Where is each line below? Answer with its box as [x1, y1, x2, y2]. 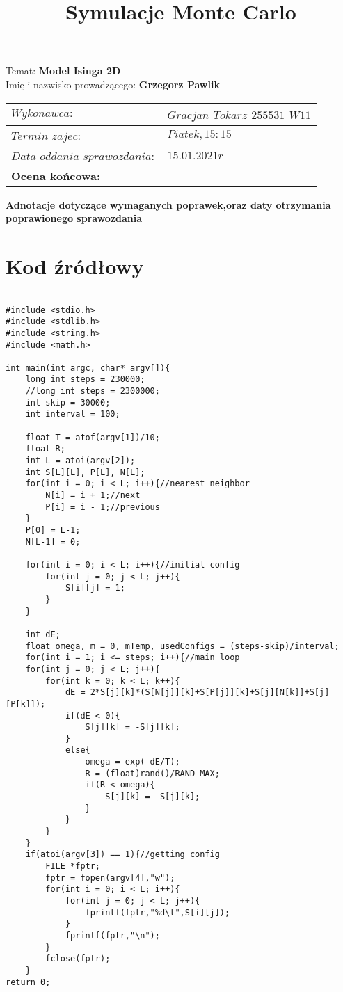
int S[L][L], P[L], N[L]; [25, 467, 145, 477]
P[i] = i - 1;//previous [45, 502, 160, 512]
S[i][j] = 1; [65, 583, 125, 593]
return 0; [6, 977, 51, 987]
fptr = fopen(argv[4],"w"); [45, 872, 175, 883]
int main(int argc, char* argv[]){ [6, 362, 170, 373]
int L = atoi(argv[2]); [25, 456, 136, 466]
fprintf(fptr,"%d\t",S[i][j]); [85, 907, 230, 918]
